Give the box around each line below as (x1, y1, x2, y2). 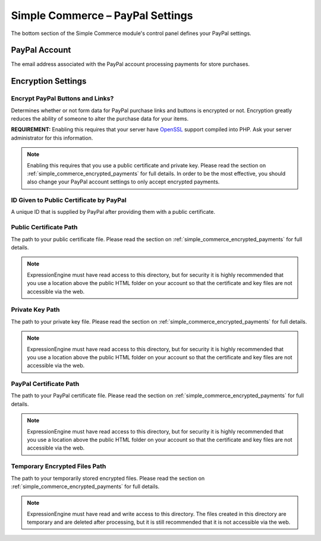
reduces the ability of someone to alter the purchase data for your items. (11, 115, 189, 122)
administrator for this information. (11, 134, 93, 141)
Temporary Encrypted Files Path (11, 462, 106, 470)
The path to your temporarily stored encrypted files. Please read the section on (11, 474, 205, 482)
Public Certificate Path (11, 223, 78, 232)
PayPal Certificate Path (11, 380, 80, 388)
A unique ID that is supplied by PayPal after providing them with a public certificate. (11, 208, 216, 216)
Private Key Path (11, 306, 60, 314)
